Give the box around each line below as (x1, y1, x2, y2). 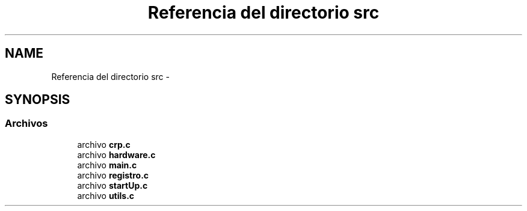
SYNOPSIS (5, 92, 70, 108)
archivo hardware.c (77, 149, 156, 160)
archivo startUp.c (77, 180, 148, 191)
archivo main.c (77, 159, 137, 170)
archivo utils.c (77, 190, 135, 201)
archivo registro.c (77, 170, 149, 180)
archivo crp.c (77, 139, 131, 150)
